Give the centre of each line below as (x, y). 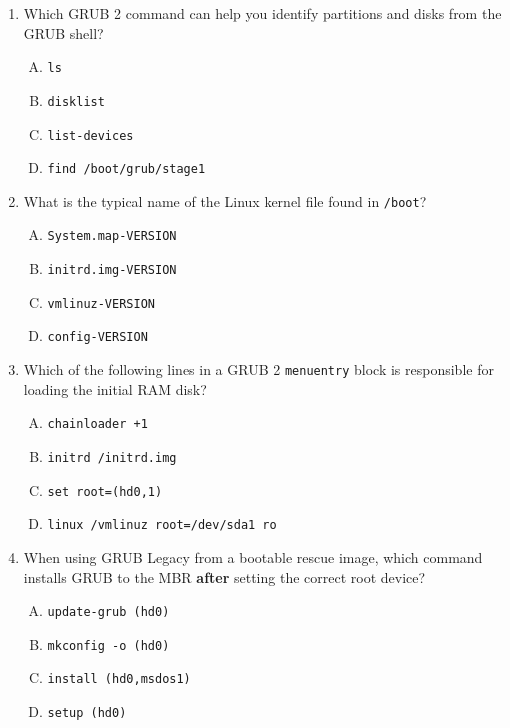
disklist (76, 101)
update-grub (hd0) (108, 612)
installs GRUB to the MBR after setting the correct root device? (224, 576)
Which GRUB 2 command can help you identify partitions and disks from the (262, 13)
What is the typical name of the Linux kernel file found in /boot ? (225, 200)
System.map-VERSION (112, 236)
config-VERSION (97, 337)
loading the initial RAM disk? (115, 388)
